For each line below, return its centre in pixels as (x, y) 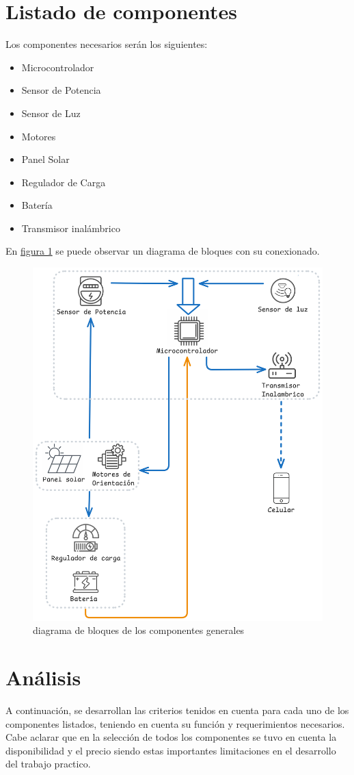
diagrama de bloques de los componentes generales (139, 630)
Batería (37, 205)
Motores (39, 136)
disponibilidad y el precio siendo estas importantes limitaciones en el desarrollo (171, 750)
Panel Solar (45, 159)
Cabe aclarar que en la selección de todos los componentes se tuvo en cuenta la (171, 737)
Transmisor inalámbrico (71, 228)
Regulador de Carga (64, 182)
